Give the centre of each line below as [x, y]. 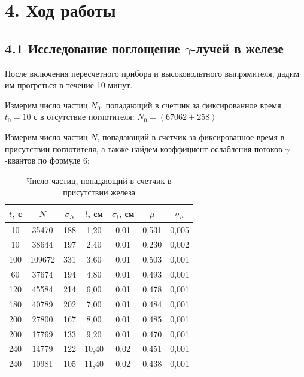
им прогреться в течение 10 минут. [69, 85]
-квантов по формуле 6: [47, 160]
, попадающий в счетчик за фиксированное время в [191, 136]
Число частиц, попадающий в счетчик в [99, 180]
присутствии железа [99, 192]
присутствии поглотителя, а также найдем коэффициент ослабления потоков [144, 148]
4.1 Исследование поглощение [92, 48]
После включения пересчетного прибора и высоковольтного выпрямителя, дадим [152, 73]
